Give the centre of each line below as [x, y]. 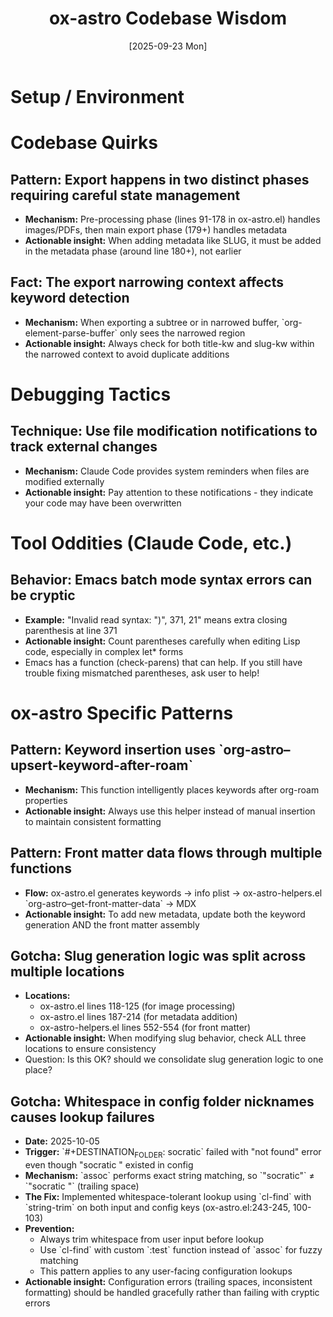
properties [46, 800]
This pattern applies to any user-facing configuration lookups [166, 1271]
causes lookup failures [82, 1117]
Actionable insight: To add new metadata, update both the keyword [165, 914]
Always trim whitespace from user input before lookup [151, 1239]
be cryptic [43, 595]
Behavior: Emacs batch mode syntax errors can [161, 580]
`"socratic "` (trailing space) [82, 1186]
